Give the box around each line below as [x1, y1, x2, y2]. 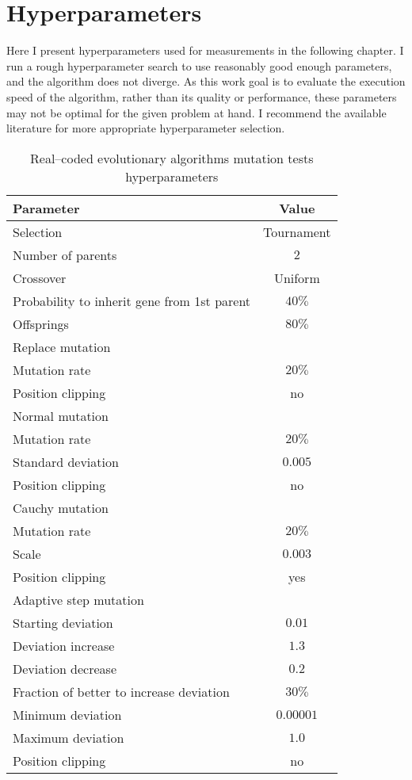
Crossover [13, 268, 67, 287]
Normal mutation [13, 406, 109, 425]
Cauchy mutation [13, 498, 109, 517]
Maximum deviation [13, 728, 124, 747]
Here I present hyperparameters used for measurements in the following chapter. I [6, 42, 404, 59]
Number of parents [13, 245, 117, 264]
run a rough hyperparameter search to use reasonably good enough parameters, [6, 57, 392, 74]
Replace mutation [13, 337, 111, 356]
